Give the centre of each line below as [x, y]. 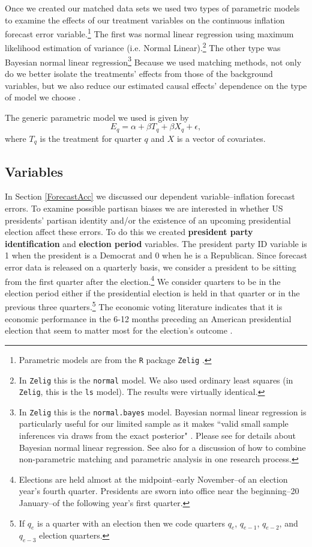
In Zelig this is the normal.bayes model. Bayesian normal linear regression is [163, 411]
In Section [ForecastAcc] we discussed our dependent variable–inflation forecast [150, 196]
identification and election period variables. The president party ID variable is [156, 243]
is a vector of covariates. [221, 138]
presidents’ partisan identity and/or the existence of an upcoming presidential [148, 220]
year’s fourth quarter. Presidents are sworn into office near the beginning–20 [159, 491]
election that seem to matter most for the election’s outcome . [119, 330]
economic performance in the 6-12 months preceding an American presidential [148, 318]
